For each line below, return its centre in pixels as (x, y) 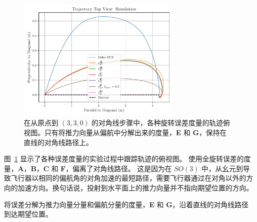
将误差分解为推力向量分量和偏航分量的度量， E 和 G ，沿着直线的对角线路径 (126, 204)
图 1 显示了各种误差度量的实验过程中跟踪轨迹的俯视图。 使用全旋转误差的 (124, 159)
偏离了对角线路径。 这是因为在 (122, 168)
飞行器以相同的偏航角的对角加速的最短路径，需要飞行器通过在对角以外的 (128, 178)
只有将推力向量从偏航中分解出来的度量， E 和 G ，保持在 (135, 132)
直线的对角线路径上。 (58, 142)
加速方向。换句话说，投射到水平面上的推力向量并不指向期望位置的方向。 (135, 187)
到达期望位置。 (28, 214)
